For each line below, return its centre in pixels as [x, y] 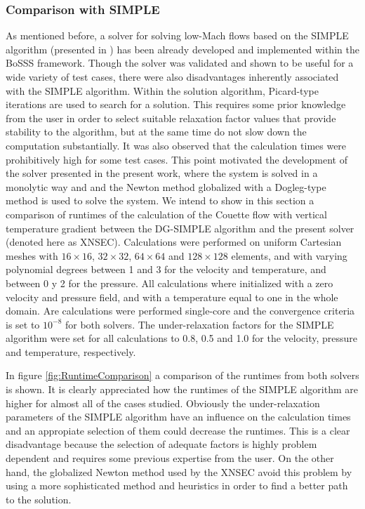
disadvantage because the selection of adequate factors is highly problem [161, 444]
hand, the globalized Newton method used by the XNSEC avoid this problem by [179, 471]
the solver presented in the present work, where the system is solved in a [162, 173]
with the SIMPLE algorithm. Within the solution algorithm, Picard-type [162, 90]
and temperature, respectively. [71, 351]
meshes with [32, 255]
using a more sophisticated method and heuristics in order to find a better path [177, 485]
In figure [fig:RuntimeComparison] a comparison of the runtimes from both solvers [182, 375]
